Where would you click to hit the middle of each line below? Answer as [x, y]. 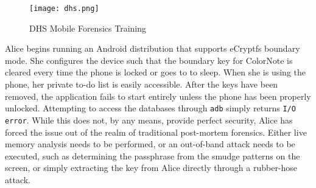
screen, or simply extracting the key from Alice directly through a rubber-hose [151, 168]
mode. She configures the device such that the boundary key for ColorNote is [149, 60]
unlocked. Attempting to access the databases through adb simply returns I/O [150, 108]
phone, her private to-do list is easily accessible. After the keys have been [142, 84]
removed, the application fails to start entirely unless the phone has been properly [158, 96]
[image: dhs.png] [64, 9]
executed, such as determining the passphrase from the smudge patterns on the [153, 155]
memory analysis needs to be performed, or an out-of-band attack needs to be [150, 144]
